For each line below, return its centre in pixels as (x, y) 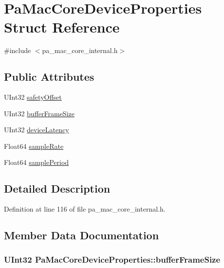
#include (18, 50)
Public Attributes (49, 77)
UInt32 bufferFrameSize (39, 113)
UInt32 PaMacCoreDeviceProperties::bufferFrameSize (112, 259)
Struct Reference (62, 27)
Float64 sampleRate (34, 146)
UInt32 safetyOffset (33, 97)
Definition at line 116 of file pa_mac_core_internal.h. (85, 209)
